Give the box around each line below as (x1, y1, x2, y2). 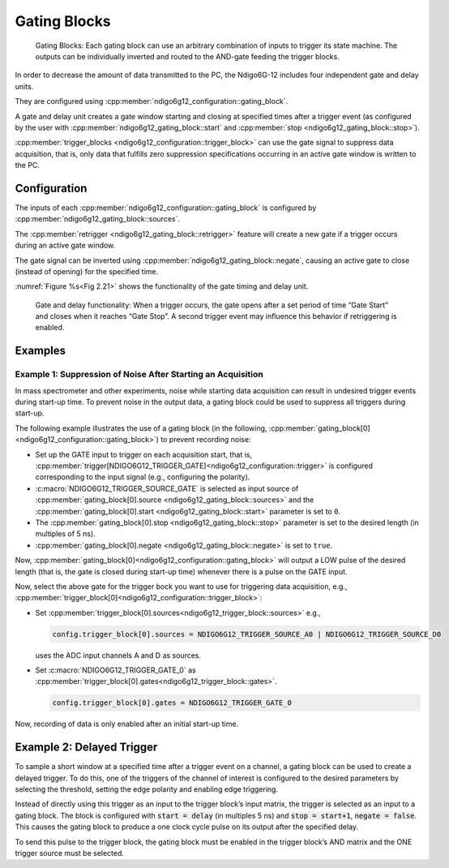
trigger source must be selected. (15, 849, 125, 858)
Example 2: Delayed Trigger (15, 741, 158, 754)
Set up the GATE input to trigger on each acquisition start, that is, (35, 449, 253, 459)
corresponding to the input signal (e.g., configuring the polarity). (35, 472, 250, 482)
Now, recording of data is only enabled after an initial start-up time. (15, 719, 239, 729)
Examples (15, 344, 66, 358)
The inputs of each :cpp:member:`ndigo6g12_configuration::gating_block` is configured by (15, 203, 317, 213)
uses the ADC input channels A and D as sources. (35, 650, 202, 660)
